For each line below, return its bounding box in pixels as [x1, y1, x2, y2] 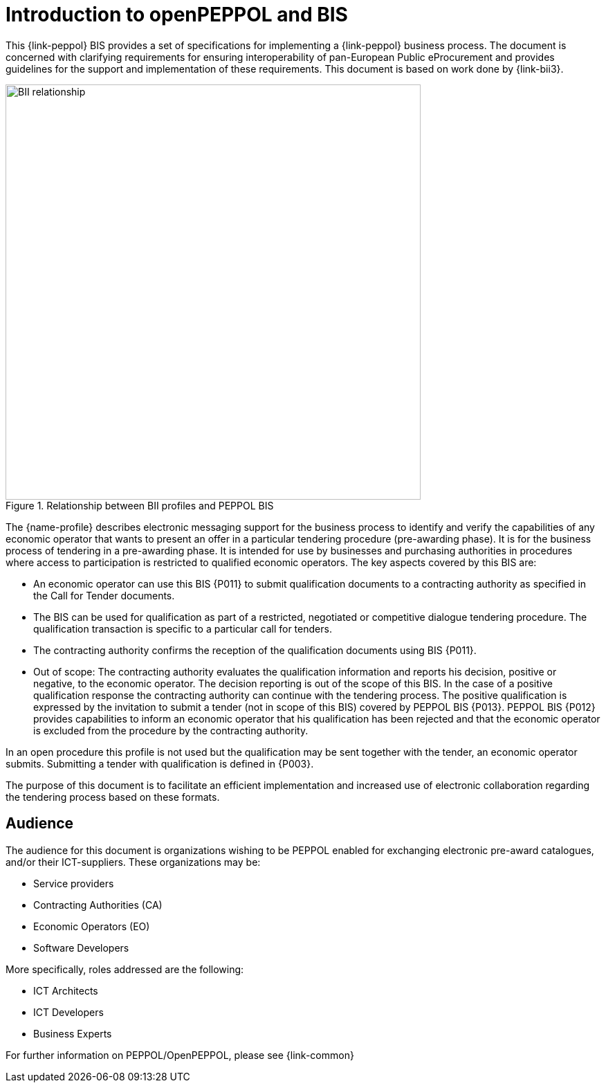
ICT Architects [33, 984, 98, 997]
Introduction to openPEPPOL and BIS [6, 3, 348, 26]
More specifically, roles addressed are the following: [6, 963, 244, 975]
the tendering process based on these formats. [6, 790, 220, 803]
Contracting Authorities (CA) [33, 898, 163, 911]
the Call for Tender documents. [33, 589, 175, 601]
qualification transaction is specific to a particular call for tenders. [33, 622, 332, 635]
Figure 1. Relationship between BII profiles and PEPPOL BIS [6, 499, 274, 511]
